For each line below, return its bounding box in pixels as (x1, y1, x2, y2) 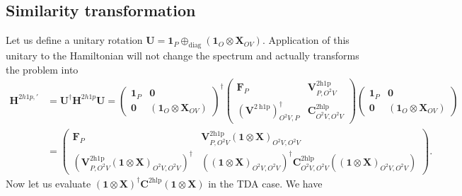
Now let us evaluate (6, 175, 91, 190)
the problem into (6, 62, 79, 76)
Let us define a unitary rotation (6, 33, 143, 47)
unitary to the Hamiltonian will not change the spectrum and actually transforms (6, 48, 359, 62)
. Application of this (262, 33, 350, 47)
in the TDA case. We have (208, 175, 323, 190)
